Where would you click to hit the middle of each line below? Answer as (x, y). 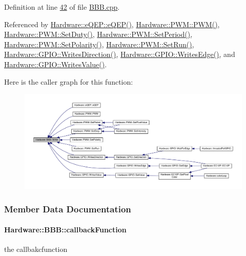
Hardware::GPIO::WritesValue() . (56, 64)
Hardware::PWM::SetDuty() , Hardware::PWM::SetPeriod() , (98, 34)
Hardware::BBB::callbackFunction (65, 230)
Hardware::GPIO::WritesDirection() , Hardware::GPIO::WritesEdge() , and (120, 54)
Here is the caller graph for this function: (69, 81)
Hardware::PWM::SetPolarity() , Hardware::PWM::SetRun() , (99, 44)
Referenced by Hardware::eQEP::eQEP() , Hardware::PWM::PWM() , (112, 24)
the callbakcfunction (36, 249)
